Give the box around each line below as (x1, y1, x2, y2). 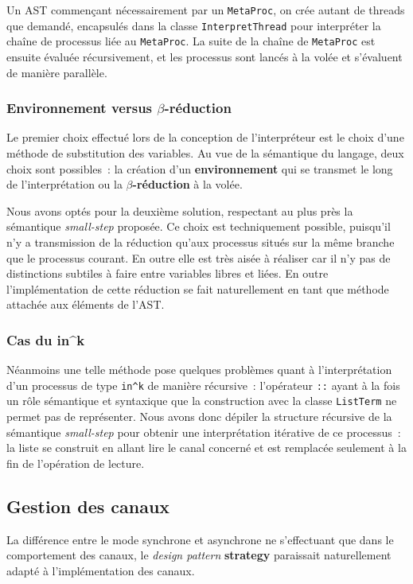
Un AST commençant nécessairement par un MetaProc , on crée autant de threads (6, 2, 405, 18)
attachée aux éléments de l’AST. (6, 296, 165, 313)
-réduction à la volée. (132, 176, 243, 193)
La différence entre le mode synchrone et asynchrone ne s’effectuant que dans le (6, 531, 394, 547)
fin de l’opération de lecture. (6, 454, 145, 471)
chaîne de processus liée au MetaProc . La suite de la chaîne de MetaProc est (6, 33, 376, 49)
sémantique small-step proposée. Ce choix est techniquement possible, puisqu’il (6, 218, 391, 235)
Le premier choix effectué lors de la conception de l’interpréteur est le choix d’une (6, 129, 404, 146)
